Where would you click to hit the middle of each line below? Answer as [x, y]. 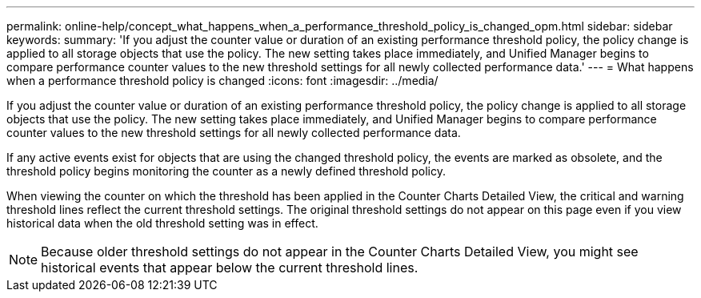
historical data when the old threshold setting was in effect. [162, 223]
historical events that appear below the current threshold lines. [230, 268]
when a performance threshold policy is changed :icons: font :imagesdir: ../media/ [222, 81]
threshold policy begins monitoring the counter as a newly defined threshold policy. [226, 171]
